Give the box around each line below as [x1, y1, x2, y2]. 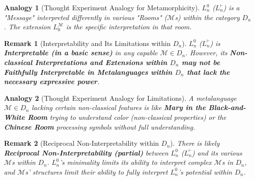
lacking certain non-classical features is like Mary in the [31, 102, 206, 112]
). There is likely [170, 138, 220, 148]
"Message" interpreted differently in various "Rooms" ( [4, 12, 167, 22]
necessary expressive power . [4, 76, 100, 87]
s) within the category [174, 12, 240, 22]
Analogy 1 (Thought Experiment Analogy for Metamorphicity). [4, 2, 200, 12]
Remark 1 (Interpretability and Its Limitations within [4, 38, 171, 48]
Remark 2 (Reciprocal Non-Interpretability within [4, 138, 159, 148]
